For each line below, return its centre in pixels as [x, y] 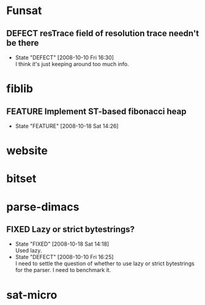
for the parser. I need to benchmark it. [63, 270]
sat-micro [32, 295]
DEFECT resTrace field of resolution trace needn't [103, 33]
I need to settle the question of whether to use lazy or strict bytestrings [105, 263]
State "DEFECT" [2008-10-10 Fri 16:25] [65, 257]
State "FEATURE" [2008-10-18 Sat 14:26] [67, 126]
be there [23, 43]
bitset [21, 179]
